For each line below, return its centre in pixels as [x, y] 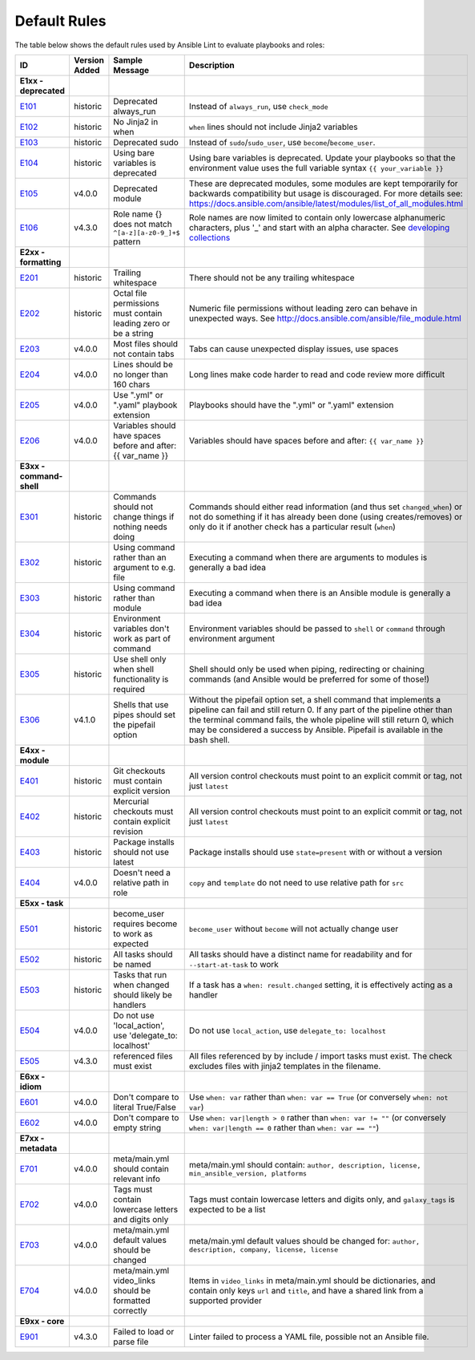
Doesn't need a [142, 872]
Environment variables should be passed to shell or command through [317, 628]
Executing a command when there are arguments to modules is [308, 557]
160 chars [132, 384]
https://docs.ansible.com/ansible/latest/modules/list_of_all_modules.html [326, 203]
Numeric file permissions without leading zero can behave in [303, 308]
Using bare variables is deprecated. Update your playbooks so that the [322, 158]
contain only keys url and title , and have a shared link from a [306, 1290]
